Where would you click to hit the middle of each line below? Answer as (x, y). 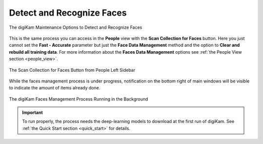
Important (33, 113)
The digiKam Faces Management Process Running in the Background (79, 99)
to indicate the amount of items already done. (55, 88)
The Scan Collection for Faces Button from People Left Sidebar (72, 70)
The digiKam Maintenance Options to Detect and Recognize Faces (75, 27)
